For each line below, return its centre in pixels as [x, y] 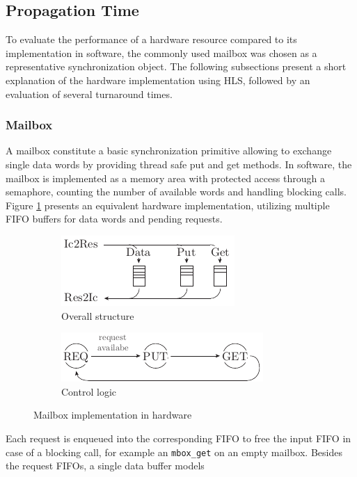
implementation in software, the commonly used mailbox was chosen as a [161, 52]
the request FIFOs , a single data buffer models [105, 466]
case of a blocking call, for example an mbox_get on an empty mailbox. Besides [174, 452]
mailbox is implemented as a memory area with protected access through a [165, 178]
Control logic [89, 391]
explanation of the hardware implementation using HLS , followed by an [158, 80]
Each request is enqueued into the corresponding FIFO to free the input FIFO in [178, 438]
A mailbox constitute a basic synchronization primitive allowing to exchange [169, 151]
